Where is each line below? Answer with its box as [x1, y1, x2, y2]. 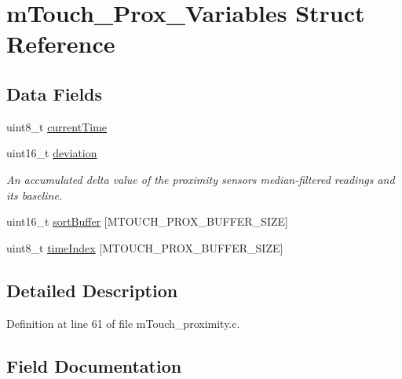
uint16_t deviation [6, 145, 97, 161]
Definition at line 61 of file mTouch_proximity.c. [6, 315, 240, 331]
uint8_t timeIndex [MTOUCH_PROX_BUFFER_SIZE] [6, 239, 283, 256]
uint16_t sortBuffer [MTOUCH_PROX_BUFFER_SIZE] [6, 213, 288, 230]
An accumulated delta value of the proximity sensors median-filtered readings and [6, 171, 395, 187]
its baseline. [6, 186, 63, 203]
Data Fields [6, 81, 103, 105]
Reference [6, 28, 115, 60]
